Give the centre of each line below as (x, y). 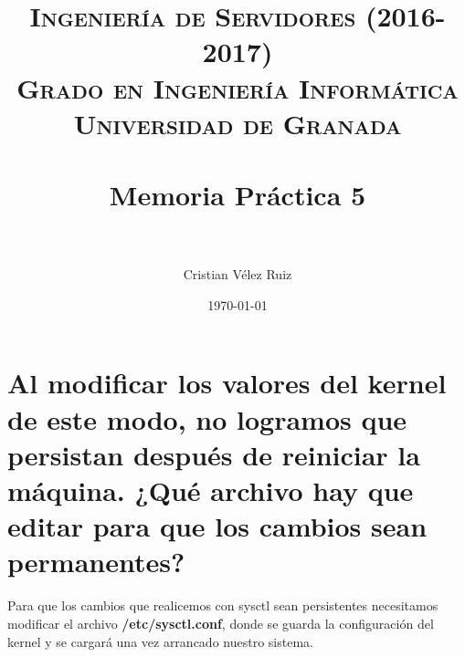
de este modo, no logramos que (207, 418)
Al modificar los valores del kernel (227, 383)
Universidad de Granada (238, 123)
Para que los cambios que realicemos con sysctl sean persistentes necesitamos (223, 605)
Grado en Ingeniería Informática (238, 87)
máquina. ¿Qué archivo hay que (211, 490)
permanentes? (96, 562)
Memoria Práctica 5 (238, 195)
